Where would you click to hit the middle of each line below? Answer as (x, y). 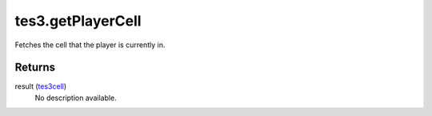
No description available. (76, 98)
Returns (35, 68)
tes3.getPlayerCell (78, 21)
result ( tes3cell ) (41, 86)
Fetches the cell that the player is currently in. (90, 45)
